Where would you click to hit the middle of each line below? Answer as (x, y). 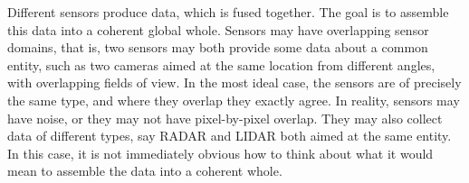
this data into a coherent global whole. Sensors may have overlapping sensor (218, 29)
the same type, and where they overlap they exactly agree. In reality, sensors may (234, 100)
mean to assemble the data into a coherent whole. (145, 171)
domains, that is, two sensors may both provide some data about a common (218, 47)
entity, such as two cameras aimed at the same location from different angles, (221, 64)
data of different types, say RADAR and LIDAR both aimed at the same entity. (230, 136)
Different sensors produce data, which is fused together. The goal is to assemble (228, 12)
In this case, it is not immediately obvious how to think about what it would (220, 153)
